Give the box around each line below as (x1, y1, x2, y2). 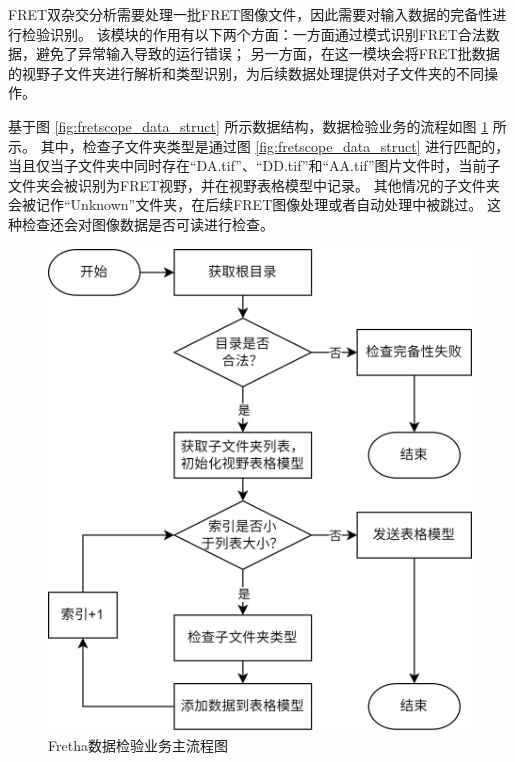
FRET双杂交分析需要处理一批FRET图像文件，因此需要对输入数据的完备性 (8, 4, 493, 24)
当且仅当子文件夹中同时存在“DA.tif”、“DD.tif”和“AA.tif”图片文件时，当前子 (8, 155, 501, 176)
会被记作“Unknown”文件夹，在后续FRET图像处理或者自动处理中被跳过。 (8, 194, 483, 215)
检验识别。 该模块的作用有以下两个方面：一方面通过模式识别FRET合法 (21, 23, 486, 44)
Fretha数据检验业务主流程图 (48, 734, 228, 755)
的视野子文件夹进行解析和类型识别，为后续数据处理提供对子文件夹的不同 (8, 62, 484, 83)
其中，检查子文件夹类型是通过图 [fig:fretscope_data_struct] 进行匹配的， (40, 135, 510, 156)
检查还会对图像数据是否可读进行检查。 (21, 213, 274, 234)
